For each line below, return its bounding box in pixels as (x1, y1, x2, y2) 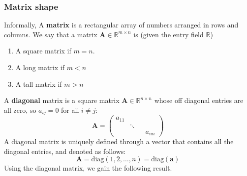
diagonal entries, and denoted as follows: (4, 146, 126, 156)
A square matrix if (15, 46, 71, 56)
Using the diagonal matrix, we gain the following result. (4, 163, 172, 173)
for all (61, 104, 79, 115)
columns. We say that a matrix (4, 29, 97, 39)
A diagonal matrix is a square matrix (4, 95, 120, 105)
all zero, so (4, 104, 36, 115)
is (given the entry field (133, 29, 204, 39)
